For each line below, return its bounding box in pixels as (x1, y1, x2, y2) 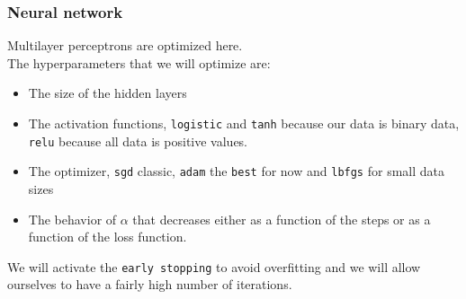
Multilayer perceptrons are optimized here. (7, 36, 243, 55)
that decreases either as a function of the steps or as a (132, 209, 431, 228)
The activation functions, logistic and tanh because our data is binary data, (28, 114, 460, 132)
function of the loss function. (28, 227, 187, 246)
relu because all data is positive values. (28, 131, 248, 150)
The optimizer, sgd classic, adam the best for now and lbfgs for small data (28, 162, 444, 180)
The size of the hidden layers (28, 84, 187, 102)
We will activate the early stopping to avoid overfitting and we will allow (7, 257, 421, 276)
